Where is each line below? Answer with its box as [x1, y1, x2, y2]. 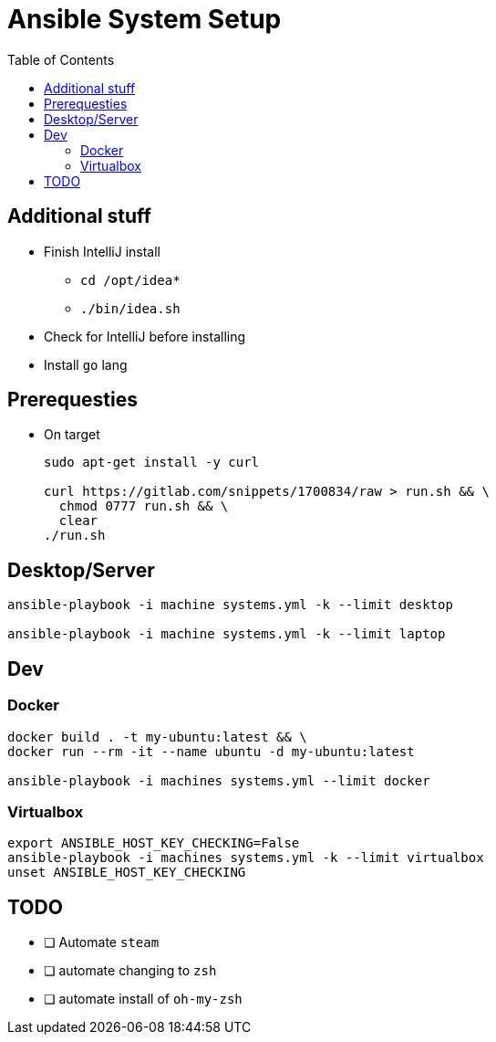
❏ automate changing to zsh [44, 963, 217, 979]
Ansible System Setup [7, 4, 282, 35]
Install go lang [44, 356, 128, 373]
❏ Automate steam [44, 934, 160, 951]
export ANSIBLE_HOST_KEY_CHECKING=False [7, 836, 300, 851]
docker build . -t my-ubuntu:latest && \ [7, 729, 307, 744]
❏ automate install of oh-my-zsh [44, 991, 243, 1007]
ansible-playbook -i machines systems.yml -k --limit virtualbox [7, 850, 484, 866]
